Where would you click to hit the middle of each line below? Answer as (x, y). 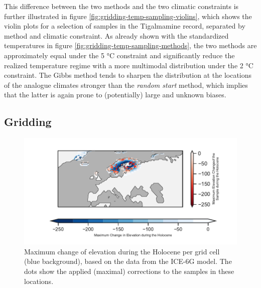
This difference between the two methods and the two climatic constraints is (121, 6)
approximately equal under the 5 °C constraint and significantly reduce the (119, 55)
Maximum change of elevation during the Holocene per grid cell (122, 251)
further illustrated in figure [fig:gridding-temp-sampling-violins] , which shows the (128, 16)
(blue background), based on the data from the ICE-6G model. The (128, 261)
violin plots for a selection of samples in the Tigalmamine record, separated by (125, 26)
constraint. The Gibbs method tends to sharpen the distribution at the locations (128, 75)
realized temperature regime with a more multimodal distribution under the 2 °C (129, 65)
